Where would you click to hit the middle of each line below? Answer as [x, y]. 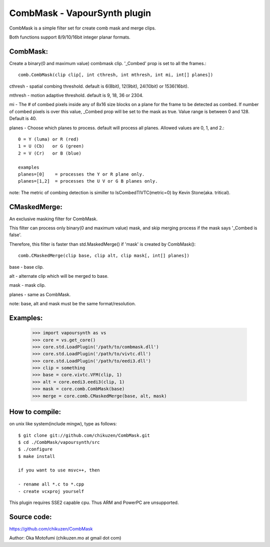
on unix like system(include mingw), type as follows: [63, 424]
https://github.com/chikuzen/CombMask [51, 528]
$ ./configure [35, 449]
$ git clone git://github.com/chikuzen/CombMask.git [84, 435]
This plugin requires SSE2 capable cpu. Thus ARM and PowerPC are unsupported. [94, 502]
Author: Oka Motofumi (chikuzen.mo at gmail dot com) [65, 538]
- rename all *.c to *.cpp [51, 484]
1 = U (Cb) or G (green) [51, 146]
